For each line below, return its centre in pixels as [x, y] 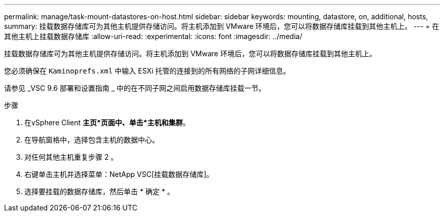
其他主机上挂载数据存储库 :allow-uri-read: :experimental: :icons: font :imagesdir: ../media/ [153, 36]
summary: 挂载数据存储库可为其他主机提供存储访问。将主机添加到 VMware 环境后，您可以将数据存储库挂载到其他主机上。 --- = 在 [222, 26]
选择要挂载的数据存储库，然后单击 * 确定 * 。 [99, 191]
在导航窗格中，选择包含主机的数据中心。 [92, 140]
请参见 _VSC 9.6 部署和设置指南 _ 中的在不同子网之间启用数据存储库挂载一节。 [135, 88]
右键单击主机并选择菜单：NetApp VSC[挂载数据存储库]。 [119, 174]
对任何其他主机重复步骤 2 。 [71, 157]
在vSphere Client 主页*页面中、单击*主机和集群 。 [107, 122]
